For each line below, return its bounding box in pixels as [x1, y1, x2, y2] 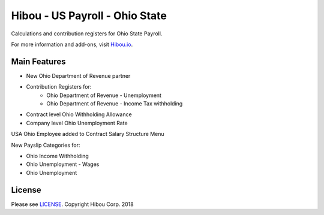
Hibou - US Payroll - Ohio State [11, 9, 167, 22]
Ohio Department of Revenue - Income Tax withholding [46, 100, 183, 107]
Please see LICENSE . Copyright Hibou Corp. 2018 [11, 201, 134, 208]
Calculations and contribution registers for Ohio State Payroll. [11, 30, 163, 37]
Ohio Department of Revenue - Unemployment [46, 92, 162, 99]
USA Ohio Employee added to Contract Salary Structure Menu [11, 131, 164, 138]
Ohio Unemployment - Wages [26, 161, 100, 168]
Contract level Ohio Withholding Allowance [26, 111, 132, 118]
